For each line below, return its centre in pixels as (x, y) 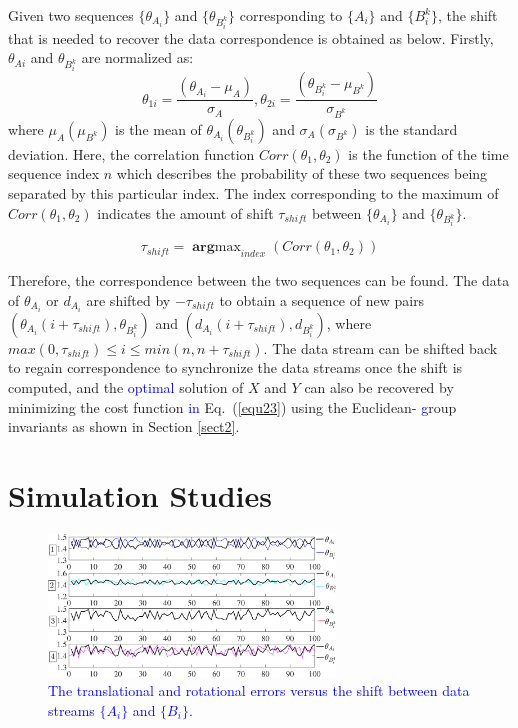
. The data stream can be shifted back (380, 347)
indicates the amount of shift (185, 212)
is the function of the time (428, 153)
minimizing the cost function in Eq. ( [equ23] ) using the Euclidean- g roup (232, 406)
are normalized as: (137, 57)
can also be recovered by (379, 387)
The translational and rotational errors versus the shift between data (259, 690)
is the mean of (158, 128)
